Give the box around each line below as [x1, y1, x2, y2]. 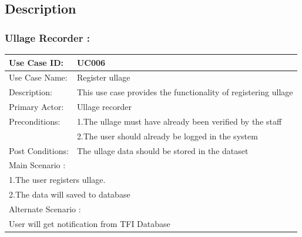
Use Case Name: [9, 71, 68, 84]
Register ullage [76, 71, 130, 84]
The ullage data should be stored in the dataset [76, 144, 249, 156]
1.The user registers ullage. [9, 173, 106, 186]
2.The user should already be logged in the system [76, 129, 258, 142]
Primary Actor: [9, 101, 64, 113]
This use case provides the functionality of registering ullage [76, 86, 293, 98]
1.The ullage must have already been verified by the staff [76, 115, 282, 127]
